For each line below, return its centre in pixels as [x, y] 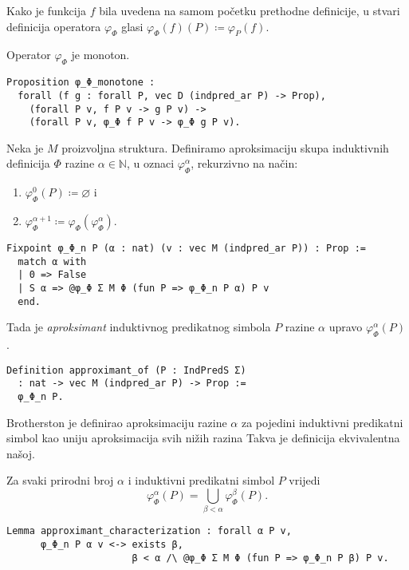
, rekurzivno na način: [244, 163]
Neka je [25, 147]
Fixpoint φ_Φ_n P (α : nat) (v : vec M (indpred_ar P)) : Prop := [187, 248]
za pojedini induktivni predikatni [322, 422]
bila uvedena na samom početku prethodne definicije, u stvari [250, 10]
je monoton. [100, 55]
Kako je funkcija [46, 10]
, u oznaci [150, 163]
